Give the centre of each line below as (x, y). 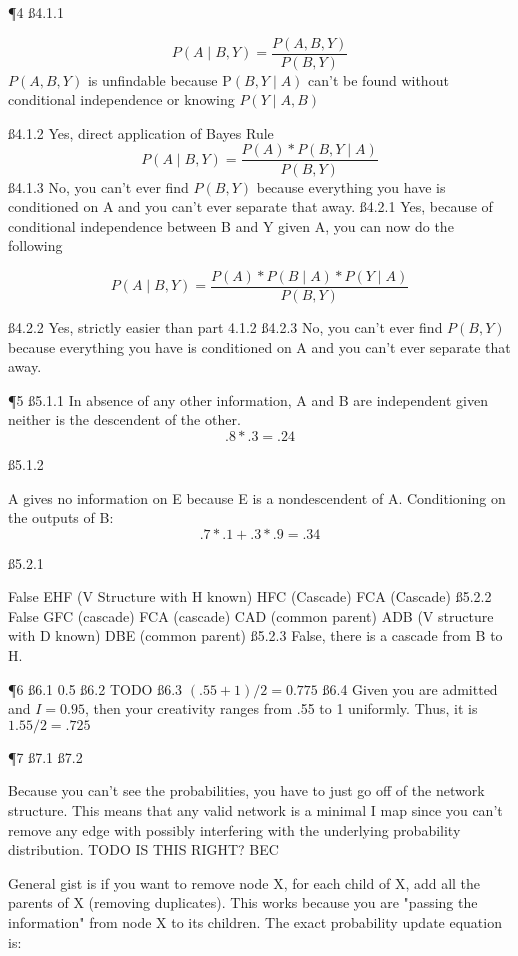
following (35, 245)
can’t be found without (378, 79)
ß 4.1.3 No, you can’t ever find (98, 186)
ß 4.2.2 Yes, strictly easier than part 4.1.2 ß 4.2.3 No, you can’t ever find (225, 326)
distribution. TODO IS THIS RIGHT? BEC (143, 849)
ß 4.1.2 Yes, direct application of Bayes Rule (141, 132)
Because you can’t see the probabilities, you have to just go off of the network (246, 790)
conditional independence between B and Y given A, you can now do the (231, 225)
